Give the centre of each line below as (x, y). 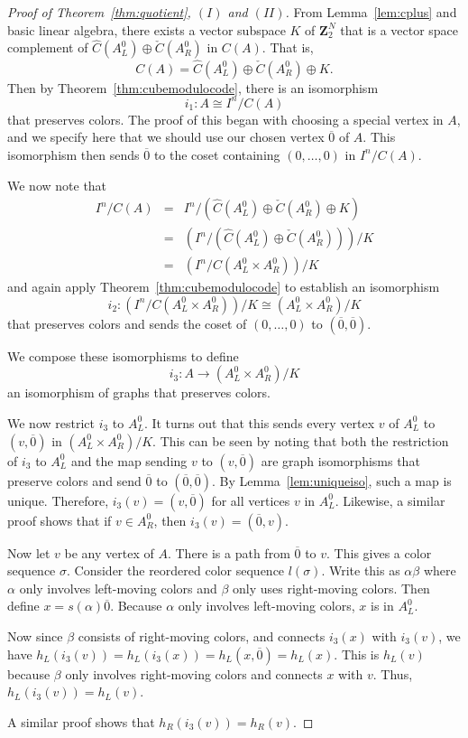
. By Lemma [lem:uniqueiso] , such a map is (332, 480)
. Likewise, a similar (390, 500)
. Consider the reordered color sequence (176, 570)
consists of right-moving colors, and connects (202, 635)
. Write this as (361, 570)
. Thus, (393, 673)
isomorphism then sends (73, 154)
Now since (35, 635)
